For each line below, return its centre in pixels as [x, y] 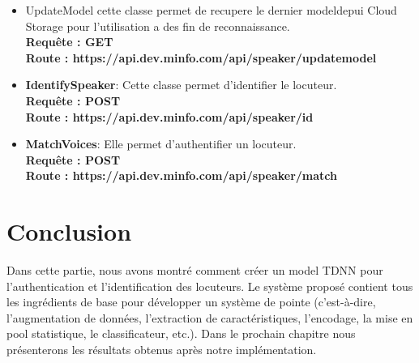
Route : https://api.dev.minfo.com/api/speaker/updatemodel [201, 57]
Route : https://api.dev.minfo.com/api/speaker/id [169, 116]
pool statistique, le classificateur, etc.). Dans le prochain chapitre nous [181, 333]
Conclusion [69, 231]
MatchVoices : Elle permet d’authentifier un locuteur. [161, 144]
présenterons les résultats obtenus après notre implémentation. [162, 350]
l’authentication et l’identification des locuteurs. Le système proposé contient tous [210, 286]
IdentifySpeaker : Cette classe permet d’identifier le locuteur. [181, 85]
